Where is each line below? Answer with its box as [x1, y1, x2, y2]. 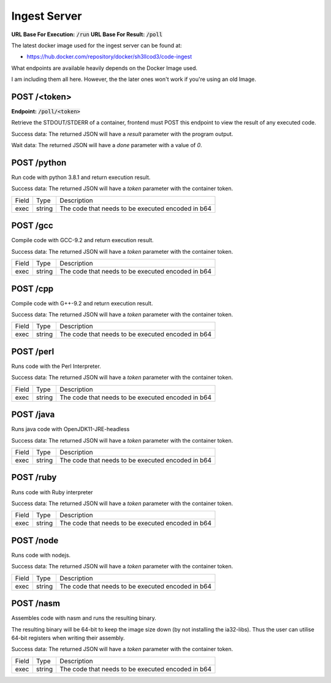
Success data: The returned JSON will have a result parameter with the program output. [11, 130, 234, 137]
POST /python [11, 158, 67, 168]
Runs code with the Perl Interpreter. [11, 362, 101, 370]
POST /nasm [11, 598, 61, 609]
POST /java [11, 410, 55, 420]
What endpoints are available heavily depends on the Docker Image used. [11, 64, 198, 72]
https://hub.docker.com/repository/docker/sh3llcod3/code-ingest [26, 53, 192, 61]
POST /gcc [11, 221, 53, 231]
